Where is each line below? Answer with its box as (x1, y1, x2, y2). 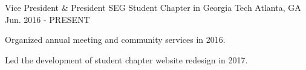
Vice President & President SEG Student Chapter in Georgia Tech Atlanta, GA (5, 1, 301, 13)
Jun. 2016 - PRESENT (5, 13, 90, 25)
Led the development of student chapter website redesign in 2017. (5, 53, 248, 66)
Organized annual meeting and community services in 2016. (5, 33, 226, 46)
